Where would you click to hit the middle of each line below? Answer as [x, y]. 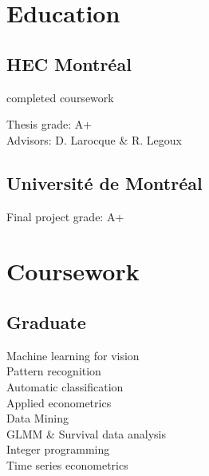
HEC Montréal [69, 63]
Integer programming [58, 449]
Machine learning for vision [73, 355]
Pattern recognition [54, 371]
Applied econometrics [59, 402]
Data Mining [37, 418]
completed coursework [60, 97]
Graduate [46, 321]
